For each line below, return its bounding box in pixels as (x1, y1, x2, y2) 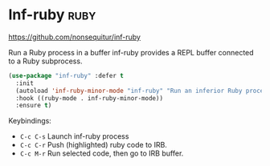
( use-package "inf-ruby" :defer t (8, 71, 125, 79)
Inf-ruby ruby (8, 6, 96, 24)
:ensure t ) (15, 102, 52, 110)
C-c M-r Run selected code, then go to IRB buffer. (19, 148, 184, 158)
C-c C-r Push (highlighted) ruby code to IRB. (19, 140, 167, 150)
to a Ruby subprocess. (8, 56, 83, 66)
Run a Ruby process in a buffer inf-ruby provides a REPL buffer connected (8, 47, 255, 57)
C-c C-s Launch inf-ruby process (19, 132, 129, 141)
